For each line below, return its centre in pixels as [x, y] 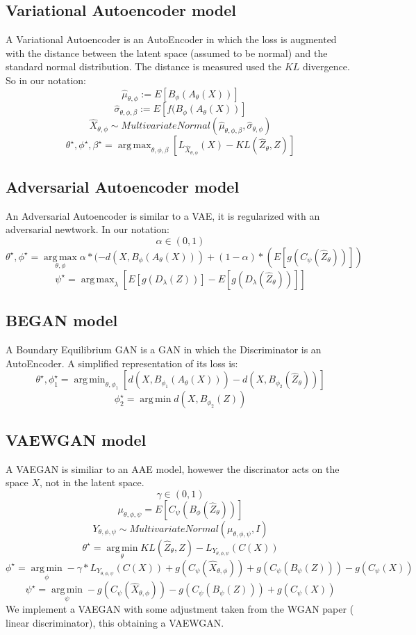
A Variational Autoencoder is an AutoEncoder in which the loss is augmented [171, 39]
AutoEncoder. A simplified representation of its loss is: [122, 363]
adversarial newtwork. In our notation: [88, 229]
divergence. [326, 66]
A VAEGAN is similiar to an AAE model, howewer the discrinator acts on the [173, 468]
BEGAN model [62, 320]
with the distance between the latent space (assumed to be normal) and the [167, 53]
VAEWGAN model [76, 439]
